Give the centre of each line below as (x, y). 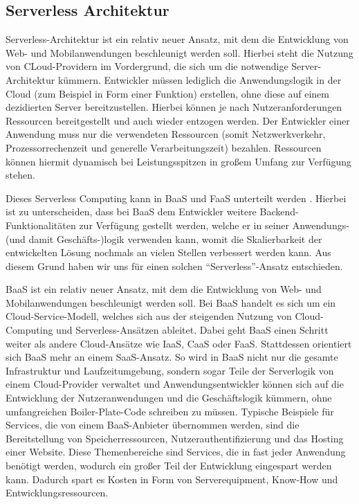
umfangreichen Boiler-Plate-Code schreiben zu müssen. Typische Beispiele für (170, 411)
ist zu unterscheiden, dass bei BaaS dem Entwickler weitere (131, 211)
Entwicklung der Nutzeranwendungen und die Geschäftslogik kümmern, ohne (169, 398)
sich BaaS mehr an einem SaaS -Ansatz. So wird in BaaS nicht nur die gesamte (172, 357)
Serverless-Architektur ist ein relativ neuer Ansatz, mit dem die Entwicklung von (177, 39)
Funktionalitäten (41, 225)
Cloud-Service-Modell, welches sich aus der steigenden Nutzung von (149, 316)
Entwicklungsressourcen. (57, 493)
